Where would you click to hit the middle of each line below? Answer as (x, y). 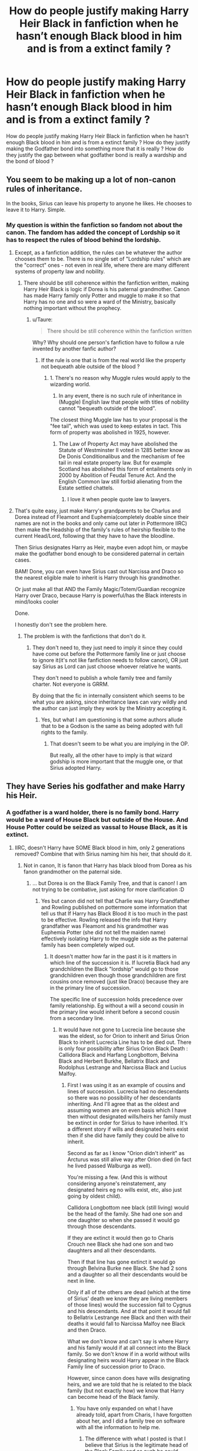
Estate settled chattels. (86, 488)
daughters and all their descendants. (112, 1250)
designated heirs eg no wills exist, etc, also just (125, 1189)
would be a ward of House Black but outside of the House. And (97, 820)
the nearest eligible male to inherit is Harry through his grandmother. (98, 578)
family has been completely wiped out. (88, 944)
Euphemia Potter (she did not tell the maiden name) (103, 932)
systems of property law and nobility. (60, 272)
